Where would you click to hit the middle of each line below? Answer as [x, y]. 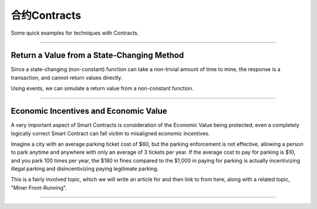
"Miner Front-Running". [39, 187]
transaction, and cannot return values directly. [67, 77]
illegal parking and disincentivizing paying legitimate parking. [85, 169]
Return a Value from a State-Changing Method [97, 55]
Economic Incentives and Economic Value [89, 111]
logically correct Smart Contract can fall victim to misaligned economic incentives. [110, 133]
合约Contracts [46, 15]
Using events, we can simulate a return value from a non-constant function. [102, 89]
